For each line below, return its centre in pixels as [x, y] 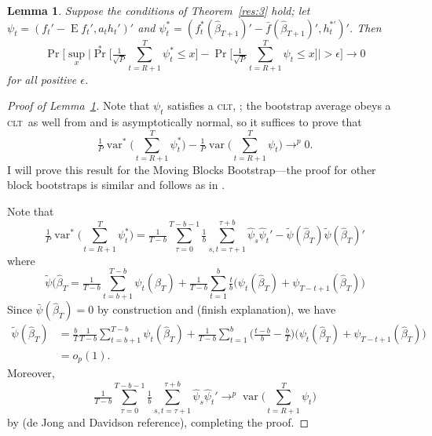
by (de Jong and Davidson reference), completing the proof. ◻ [158, 421]
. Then [365, 27]
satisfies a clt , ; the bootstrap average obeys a [279, 105]
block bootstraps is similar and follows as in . [116, 185]
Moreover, [31, 372]
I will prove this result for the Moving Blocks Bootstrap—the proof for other [192, 169]
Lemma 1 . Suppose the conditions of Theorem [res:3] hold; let [159, 10]
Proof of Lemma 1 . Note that [79, 105]
